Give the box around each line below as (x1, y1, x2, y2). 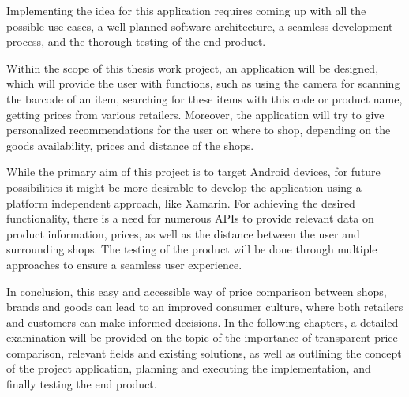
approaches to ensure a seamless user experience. (6, 256, 242, 272)
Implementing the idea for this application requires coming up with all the (6, 2, 366, 18)
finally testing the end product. (6, 376, 157, 392)
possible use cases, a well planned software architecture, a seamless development (6, 17, 393, 34)
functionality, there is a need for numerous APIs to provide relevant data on (6, 210, 374, 227)
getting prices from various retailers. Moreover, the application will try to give (6, 106, 385, 122)
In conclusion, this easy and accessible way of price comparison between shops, (6, 283, 387, 299)
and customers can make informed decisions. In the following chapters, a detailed (6, 313, 399, 330)
